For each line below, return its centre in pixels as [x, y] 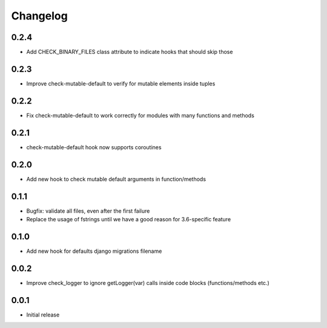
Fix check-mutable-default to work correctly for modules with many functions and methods [140, 115]
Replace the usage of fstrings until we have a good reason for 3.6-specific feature [129, 219]
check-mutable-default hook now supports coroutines [94, 147]
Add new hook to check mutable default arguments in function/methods [116, 179]
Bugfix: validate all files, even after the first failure [88, 211]
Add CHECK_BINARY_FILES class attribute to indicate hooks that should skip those [130, 52]
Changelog [39, 16]
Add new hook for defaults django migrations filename [94, 251]
